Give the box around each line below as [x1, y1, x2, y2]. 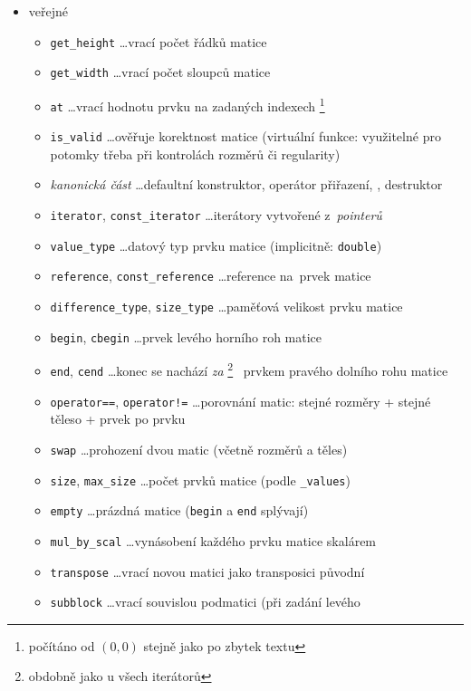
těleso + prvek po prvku [50, 409, 186, 428]
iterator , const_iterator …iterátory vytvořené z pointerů [50, 206, 382, 225]
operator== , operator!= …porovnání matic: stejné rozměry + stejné [50, 391, 431, 410]
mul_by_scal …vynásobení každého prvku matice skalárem [50, 531, 377, 550]
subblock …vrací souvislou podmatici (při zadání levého [50, 592, 360, 611]
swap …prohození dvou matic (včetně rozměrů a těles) [50, 439, 348, 458]
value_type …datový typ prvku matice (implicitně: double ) [50, 235, 382, 254]
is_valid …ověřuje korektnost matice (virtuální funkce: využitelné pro [50, 127, 441, 146]
